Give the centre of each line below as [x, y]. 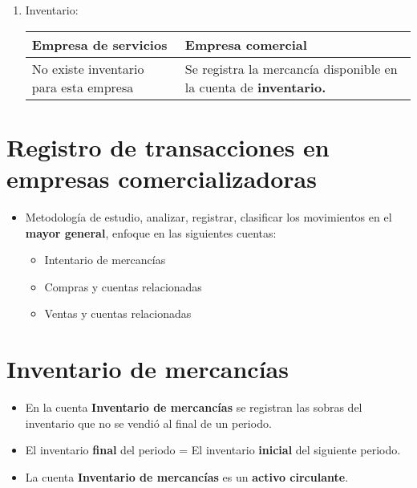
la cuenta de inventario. [255, 87]
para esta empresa [83, 87]
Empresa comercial [246, 44]
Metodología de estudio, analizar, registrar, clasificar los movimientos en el [208, 216]
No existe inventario [88, 68]
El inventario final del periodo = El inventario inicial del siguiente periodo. [213, 450]
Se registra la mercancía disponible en [291, 68]
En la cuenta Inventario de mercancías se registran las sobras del [194, 407]
